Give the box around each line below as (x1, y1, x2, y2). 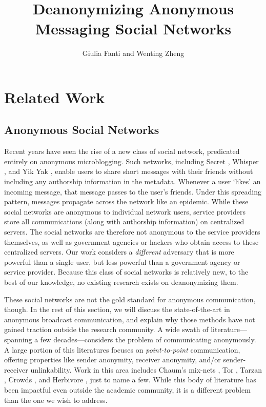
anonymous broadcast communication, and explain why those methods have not (4, 314, 255, 324)
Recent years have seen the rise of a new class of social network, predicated (4, 146, 240, 157)
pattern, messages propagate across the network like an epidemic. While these (4, 196, 249, 207)
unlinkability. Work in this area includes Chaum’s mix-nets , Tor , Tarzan (30, 364, 262, 375)
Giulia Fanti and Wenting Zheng (82, 48, 185, 59)
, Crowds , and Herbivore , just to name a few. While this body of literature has (4, 374, 256, 385)
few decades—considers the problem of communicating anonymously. (40, 334, 256, 344)
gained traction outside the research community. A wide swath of (4, 324, 209, 335)
